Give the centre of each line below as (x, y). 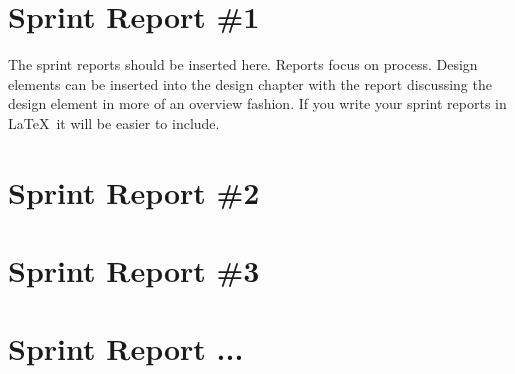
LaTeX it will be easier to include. (114, 122)
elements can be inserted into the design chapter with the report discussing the (250, 83)
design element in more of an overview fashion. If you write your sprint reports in (257, 103)
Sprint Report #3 (134, 270)
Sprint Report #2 (134, 191)
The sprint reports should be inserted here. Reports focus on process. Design (243, 64)
